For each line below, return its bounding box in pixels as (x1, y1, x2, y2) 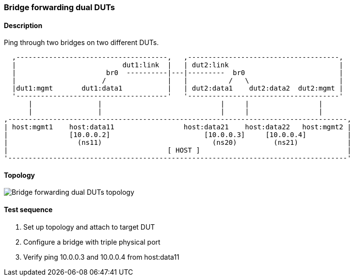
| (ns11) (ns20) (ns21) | (4, 139, 352, 147)
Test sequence (4, 205, 53, 214)
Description (4, 21, 43, 30)
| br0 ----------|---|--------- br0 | (12, 69, 343, 77)
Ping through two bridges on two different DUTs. (4, 38, 159, 47)
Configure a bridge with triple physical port (23, 237, 161, 246)
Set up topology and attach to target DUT (23, 222, 155, 231)
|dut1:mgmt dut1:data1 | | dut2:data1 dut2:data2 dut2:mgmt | (12, 84, 343, 93)
